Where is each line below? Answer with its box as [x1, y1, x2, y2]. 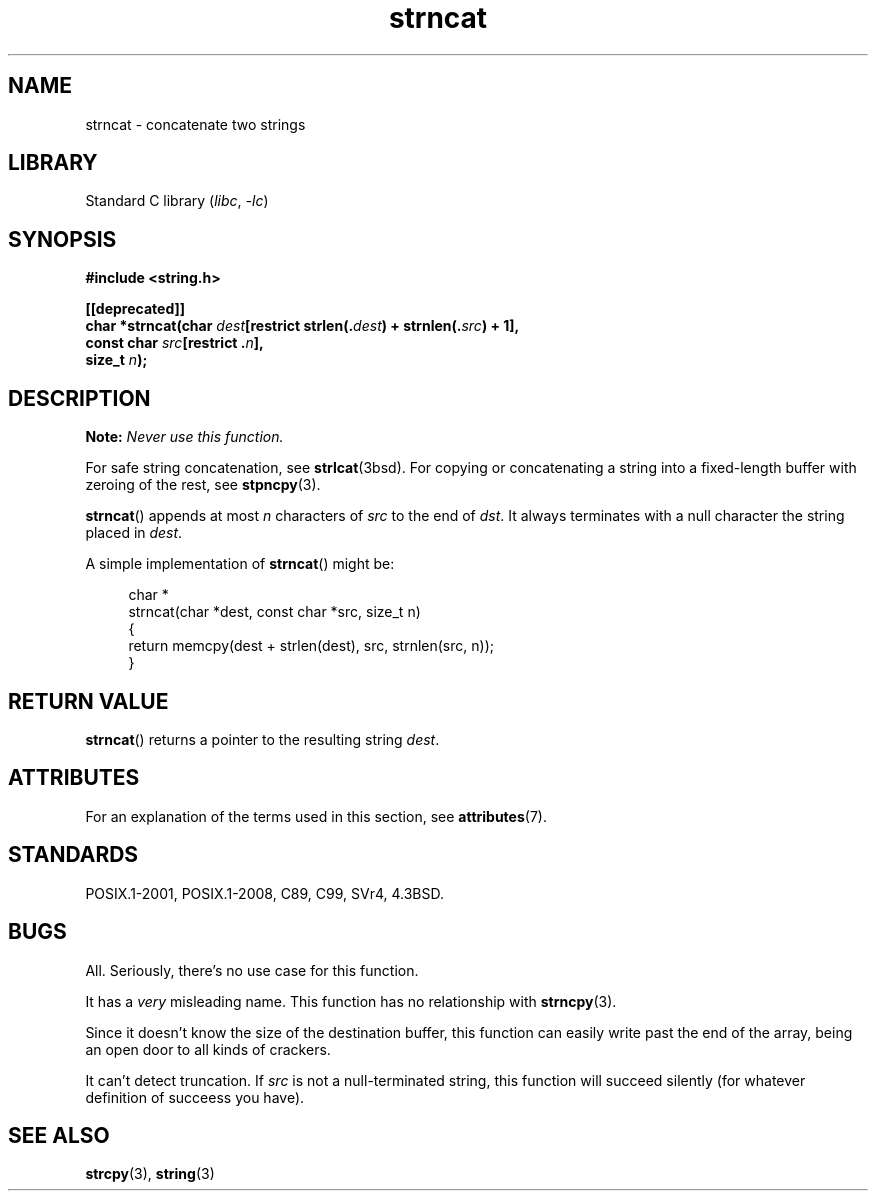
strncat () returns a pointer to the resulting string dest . [85, 730, 440, 748]
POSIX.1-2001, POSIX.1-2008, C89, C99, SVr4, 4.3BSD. [85, 884, 445, 902]
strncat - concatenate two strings [85, 115, 306, 133]
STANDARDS [8, 842, 139, 868]
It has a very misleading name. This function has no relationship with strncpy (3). [85, 992, 617, 1010]
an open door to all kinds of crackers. [85, 1040, 331, 1058]
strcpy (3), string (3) [85, 1165, 215, 1183]
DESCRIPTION [8, 385, 151, 411]
